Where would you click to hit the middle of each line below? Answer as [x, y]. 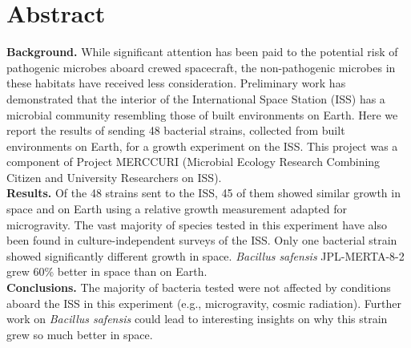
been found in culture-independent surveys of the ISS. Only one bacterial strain [202, 240]
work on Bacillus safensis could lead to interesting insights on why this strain [197, 319]
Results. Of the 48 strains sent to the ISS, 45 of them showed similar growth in [203, 193]
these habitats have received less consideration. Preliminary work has [176, 83]
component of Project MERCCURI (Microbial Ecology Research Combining [193, 162]
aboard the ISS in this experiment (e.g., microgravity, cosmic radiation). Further [204, 303]
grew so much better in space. [80, 334]
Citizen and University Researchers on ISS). [114, 177]
